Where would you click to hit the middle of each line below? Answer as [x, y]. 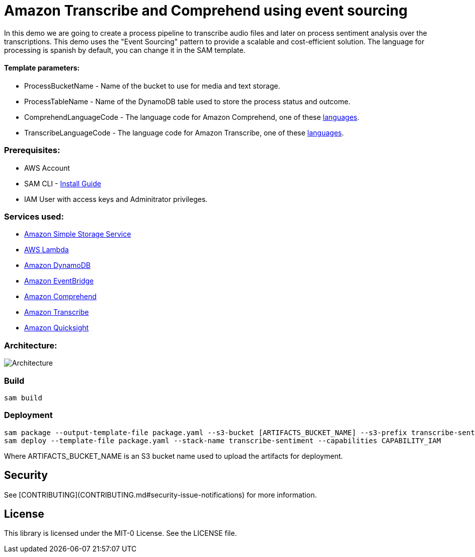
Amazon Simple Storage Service [78, 234]
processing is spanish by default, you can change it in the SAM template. [125, 50]
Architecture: [31, 345]
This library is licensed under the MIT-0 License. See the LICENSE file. [121, 533]
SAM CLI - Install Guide [63, 183]
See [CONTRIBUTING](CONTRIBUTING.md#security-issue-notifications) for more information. [161, 495]
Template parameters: [42, 68]
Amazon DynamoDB [57, 265]
